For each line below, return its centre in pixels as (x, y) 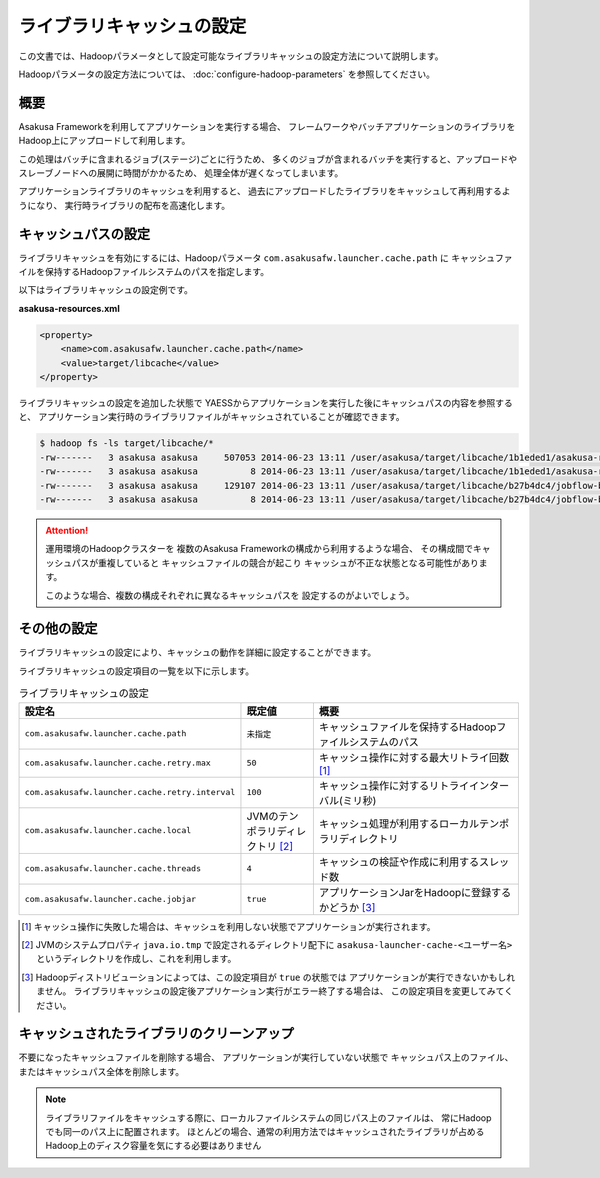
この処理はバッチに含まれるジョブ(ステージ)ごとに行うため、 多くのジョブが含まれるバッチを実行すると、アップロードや (268, 159)
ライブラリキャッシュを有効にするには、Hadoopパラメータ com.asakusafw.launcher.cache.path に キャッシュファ (265, 257)
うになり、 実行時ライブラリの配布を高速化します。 (124, 205)
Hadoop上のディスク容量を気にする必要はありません (153, 1146)
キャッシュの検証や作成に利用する (399, 862)
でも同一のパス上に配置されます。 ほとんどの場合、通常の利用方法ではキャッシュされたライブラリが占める (265, 1131)
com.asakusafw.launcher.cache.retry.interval (130, 792)
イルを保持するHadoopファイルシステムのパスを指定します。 (144, 272)
